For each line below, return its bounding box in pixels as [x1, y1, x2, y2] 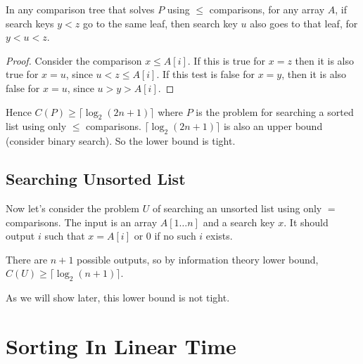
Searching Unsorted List [6, 168, 186, 190]
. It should [284, 214, 329, 229]
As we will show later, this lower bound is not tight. [6, 290, 230, 305]
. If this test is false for [156, 67, 255, 82]
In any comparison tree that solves [6, 2, 155, 16]
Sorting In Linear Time [6, 331, 236, 360]
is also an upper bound [223, 119, 323, 134]
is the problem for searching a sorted [196, 104, 354, 119]
